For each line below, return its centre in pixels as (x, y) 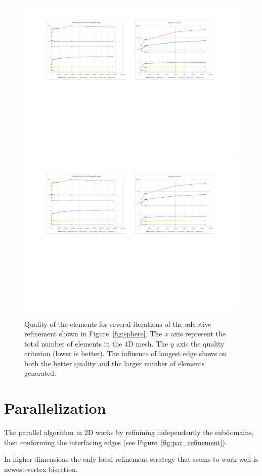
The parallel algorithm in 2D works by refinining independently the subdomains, (129, 432)
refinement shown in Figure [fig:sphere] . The (93, 334)
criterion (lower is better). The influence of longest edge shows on (126, 353)
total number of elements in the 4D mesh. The (96, 343)
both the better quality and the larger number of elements (115, 363)
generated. (40, 373)
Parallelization (55, 408)
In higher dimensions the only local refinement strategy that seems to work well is (131, 459)
